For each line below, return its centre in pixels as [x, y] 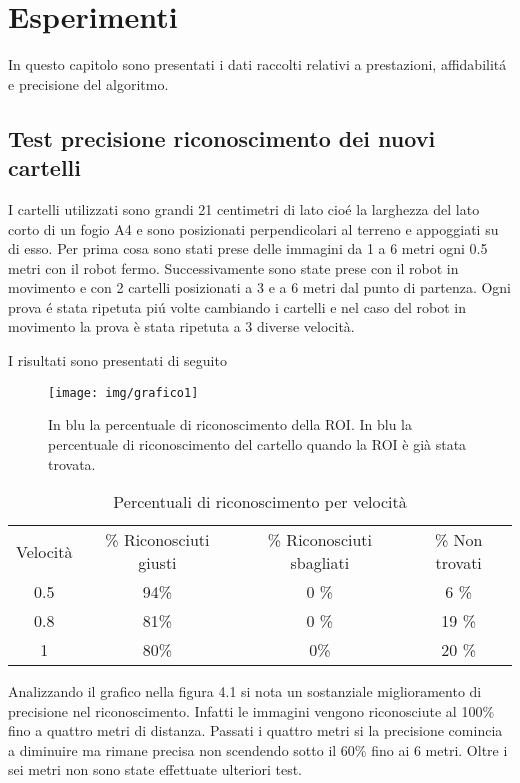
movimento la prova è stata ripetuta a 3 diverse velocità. [181, 326]
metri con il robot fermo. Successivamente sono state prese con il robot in [233, 267]
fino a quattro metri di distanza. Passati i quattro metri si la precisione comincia [255, 730]
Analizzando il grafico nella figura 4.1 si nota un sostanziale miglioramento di [245, 691]
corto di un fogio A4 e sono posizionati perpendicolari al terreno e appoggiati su [253, 228]
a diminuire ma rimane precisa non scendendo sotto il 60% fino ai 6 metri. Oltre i [258, 749]
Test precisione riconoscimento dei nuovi [222, 137]
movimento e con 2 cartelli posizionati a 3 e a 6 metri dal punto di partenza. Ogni [260, 287]
